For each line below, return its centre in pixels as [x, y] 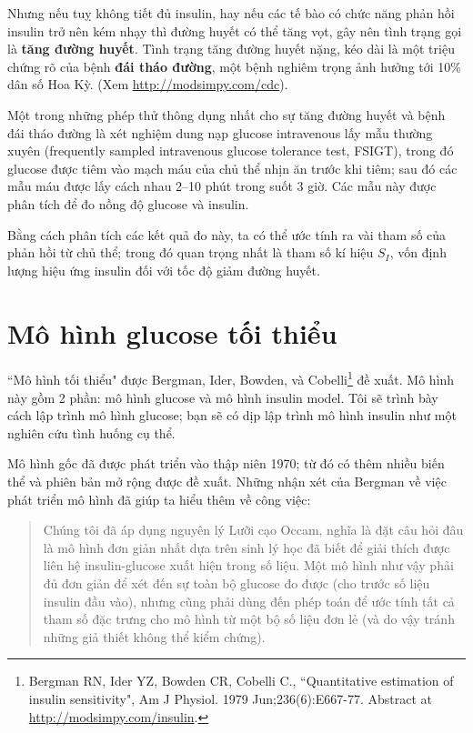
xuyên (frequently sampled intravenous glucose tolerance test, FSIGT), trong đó [231, 151]
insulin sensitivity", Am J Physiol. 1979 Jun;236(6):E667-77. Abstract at [230, 698]
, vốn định [418, 252]
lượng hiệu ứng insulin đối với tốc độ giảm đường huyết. [164, 270]
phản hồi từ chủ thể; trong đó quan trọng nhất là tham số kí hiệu [191, 252]
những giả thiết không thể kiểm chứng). [154, 636]
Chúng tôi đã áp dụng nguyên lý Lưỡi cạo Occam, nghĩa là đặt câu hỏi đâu [253, 530]
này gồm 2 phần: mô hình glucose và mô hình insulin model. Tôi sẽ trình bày [223, 397]
